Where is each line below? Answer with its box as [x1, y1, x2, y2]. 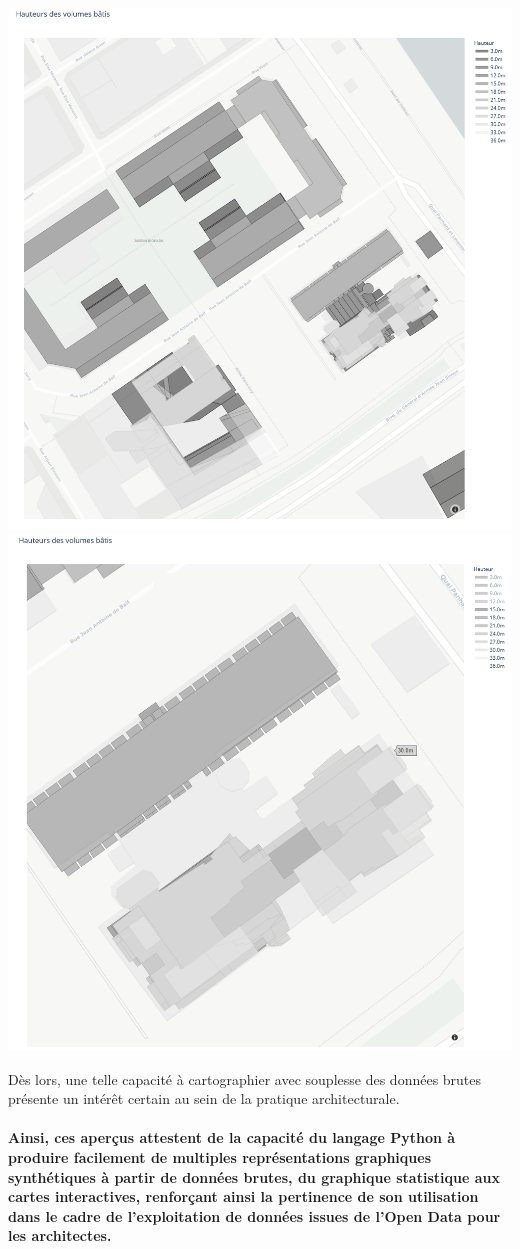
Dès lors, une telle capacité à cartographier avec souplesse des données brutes [8, 1068, 482, 1089]
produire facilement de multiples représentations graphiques [8, 1147, 431, 1167]
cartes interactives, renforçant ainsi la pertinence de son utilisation [8, 1186, 479, 1207]
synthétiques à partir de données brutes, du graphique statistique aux [8, 1166, 500, 1187]
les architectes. [8, 1225, 112, 1246]
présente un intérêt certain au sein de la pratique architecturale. [8, 1088, 400, 1109]
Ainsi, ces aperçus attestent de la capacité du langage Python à [8, 1127, 456, 1148]
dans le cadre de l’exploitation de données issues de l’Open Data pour [8, 1205, 501, 1226]
